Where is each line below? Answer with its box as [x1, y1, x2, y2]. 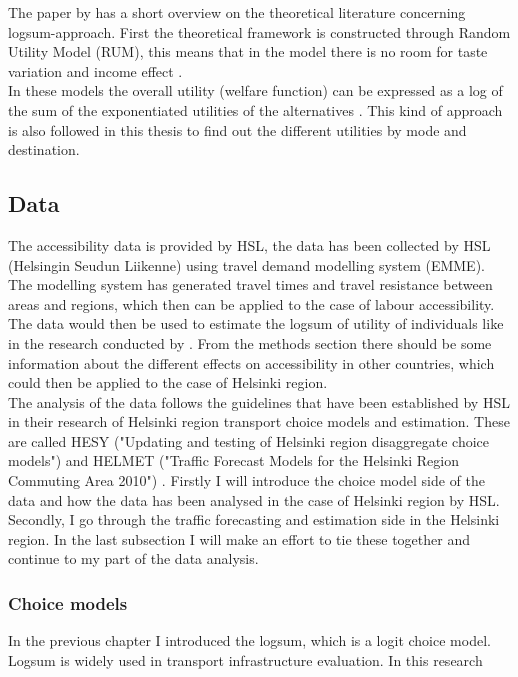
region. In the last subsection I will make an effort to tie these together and [8, 528, 470, 549]
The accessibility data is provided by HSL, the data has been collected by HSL [8, 234, 491, 255]
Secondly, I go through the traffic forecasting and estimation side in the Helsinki [8, 509, 500, 530]
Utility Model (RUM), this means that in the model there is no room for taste [8, 41, 488, 62]
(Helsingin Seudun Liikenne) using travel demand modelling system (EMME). [8, 254, 485, 275]
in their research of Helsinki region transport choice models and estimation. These [8, 411, 510, 432]
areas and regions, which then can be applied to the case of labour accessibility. [8, 293, 495, 314]
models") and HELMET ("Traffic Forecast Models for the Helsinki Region [8, 450, 459, 471]
